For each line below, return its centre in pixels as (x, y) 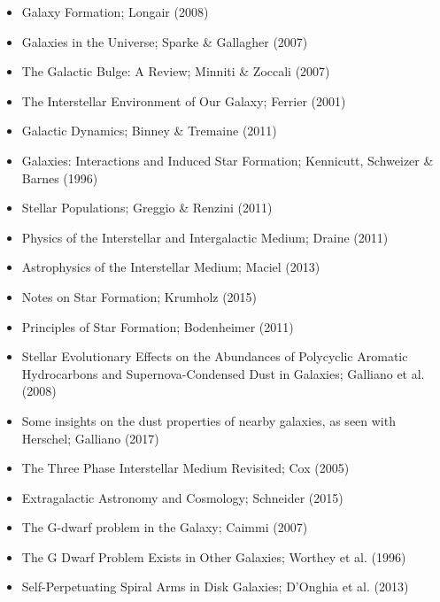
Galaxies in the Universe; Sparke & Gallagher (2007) (165, 41)
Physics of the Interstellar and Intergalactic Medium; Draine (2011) (205, 237)
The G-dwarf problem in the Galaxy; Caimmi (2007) (165, 527)
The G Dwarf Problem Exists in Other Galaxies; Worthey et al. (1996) (214, 556)
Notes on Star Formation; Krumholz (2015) (139, 296)
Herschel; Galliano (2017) (90, 438)
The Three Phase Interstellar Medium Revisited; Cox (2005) (185, 468)
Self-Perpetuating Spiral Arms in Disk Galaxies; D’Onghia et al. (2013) (215, 587)
